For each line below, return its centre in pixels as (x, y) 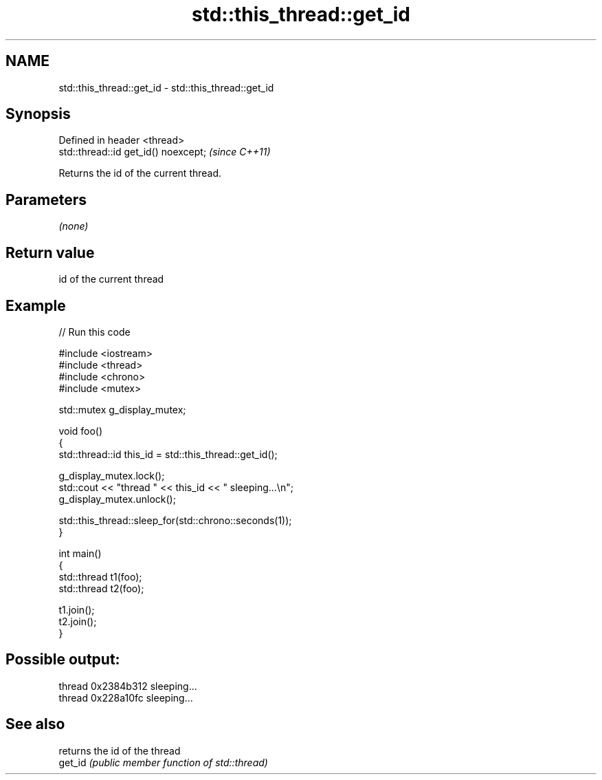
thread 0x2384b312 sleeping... (128, 686)
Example (36, 305)
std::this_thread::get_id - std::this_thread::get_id (166, 87)
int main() (80, 553)
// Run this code (94, 332)
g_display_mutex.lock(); (112, 475)
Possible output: (63, 660)
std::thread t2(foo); (101, 588)
